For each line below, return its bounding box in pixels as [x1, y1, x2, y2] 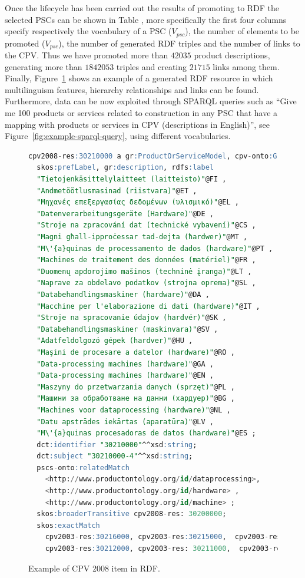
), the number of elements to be [185, 25, 300, 37]
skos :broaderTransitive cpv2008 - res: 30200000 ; [37, 510, 227, 518]
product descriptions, [194, 49, 270, 61]
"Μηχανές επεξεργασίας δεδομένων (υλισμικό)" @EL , [37, 198, 239, 207]
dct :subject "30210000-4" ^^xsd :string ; [37, 452, 193, 461]
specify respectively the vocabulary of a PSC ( [5, 25, 172, 37]
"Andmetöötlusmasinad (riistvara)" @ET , [37, 186, 197, 195]
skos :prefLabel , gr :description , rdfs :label [37, 163, 214, 172]
